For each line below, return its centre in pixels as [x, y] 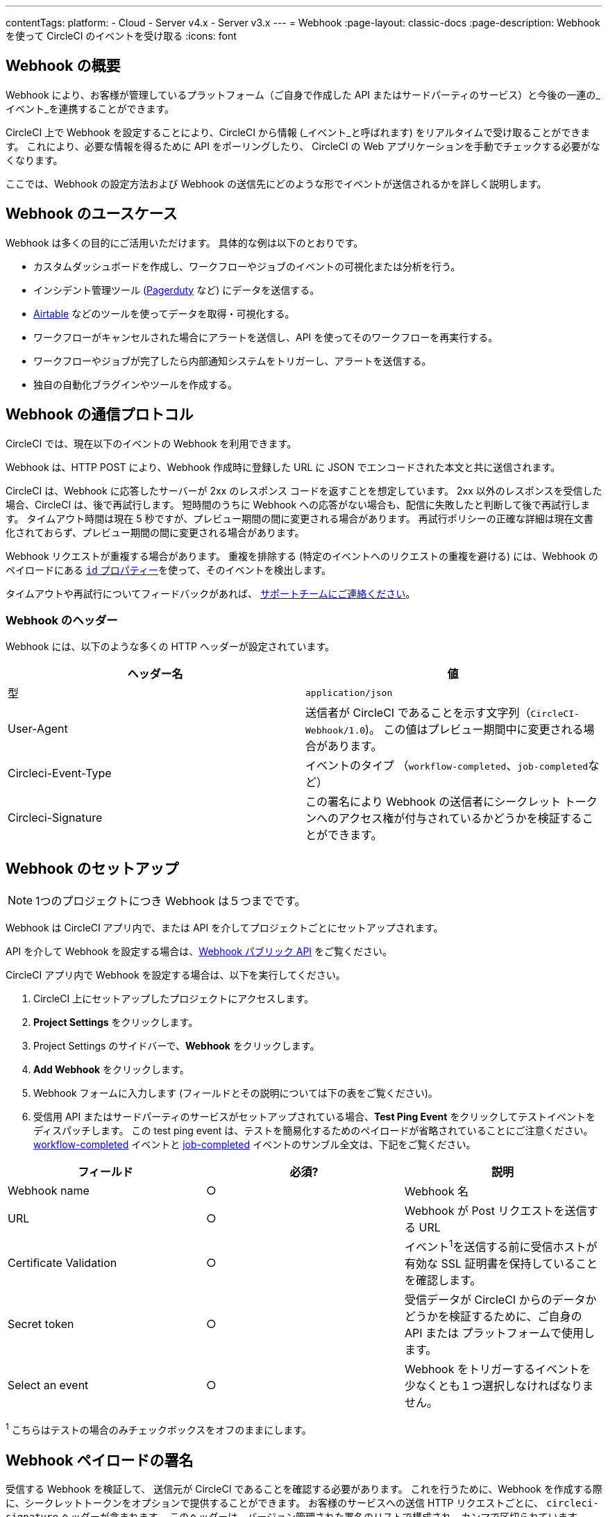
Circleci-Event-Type [60, 773]
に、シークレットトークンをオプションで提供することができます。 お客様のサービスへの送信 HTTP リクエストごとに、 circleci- [302, 1502]
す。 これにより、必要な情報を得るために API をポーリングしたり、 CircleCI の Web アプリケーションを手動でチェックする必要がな [303, 146]
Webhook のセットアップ [92, 868]
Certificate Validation [62, 1263]
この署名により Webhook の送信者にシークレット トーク [451, 802]
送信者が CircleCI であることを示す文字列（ [418, 713]
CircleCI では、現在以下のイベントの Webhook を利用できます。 [151, 443]
